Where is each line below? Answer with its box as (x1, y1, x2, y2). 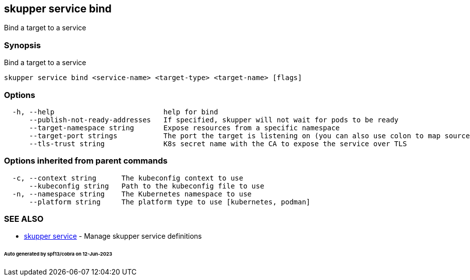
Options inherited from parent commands (4, 156, 168, 166)
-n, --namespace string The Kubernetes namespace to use (12, 189, 252, 198)
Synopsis (4, 40, 41, 50)
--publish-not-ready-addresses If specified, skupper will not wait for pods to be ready (29, 115, 399, 124)
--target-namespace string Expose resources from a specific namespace (29, 123, 340, 132)
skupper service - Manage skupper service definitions (24, 232, 202, 241)
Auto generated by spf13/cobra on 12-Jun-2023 (4, 251, 113, 257)
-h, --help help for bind (12, 107, 218, 116)
